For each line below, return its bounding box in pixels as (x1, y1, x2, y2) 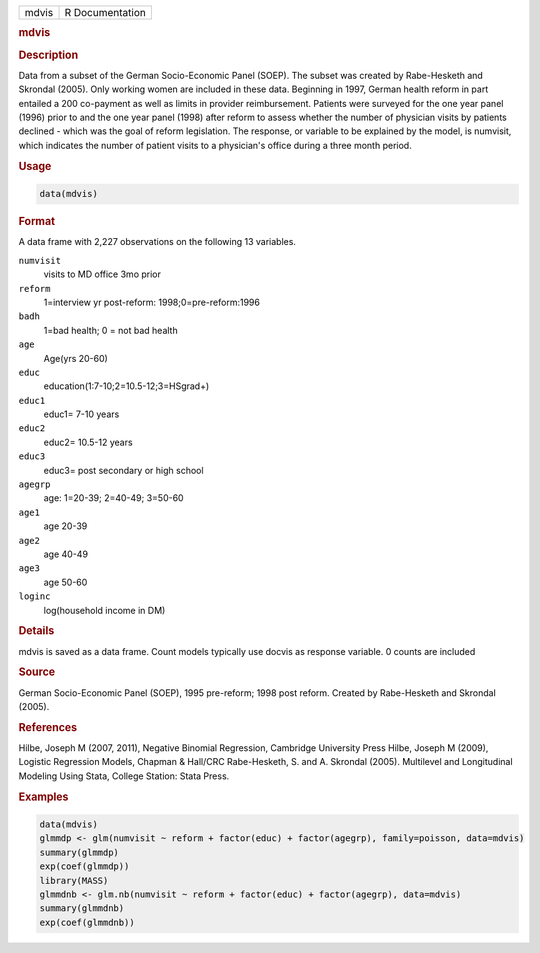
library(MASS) (39, 875, 109, 886)
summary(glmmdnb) (39, 903, 125, 914)
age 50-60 (43, 576, 88, 588)
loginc (18, 591, 51, 602)
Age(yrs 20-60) (43, 352, 109, 364)
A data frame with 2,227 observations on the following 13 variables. (18, 236, 297, 248)
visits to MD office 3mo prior (43, 268, 162, 280)
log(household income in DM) (43, 604, 166, 616)
